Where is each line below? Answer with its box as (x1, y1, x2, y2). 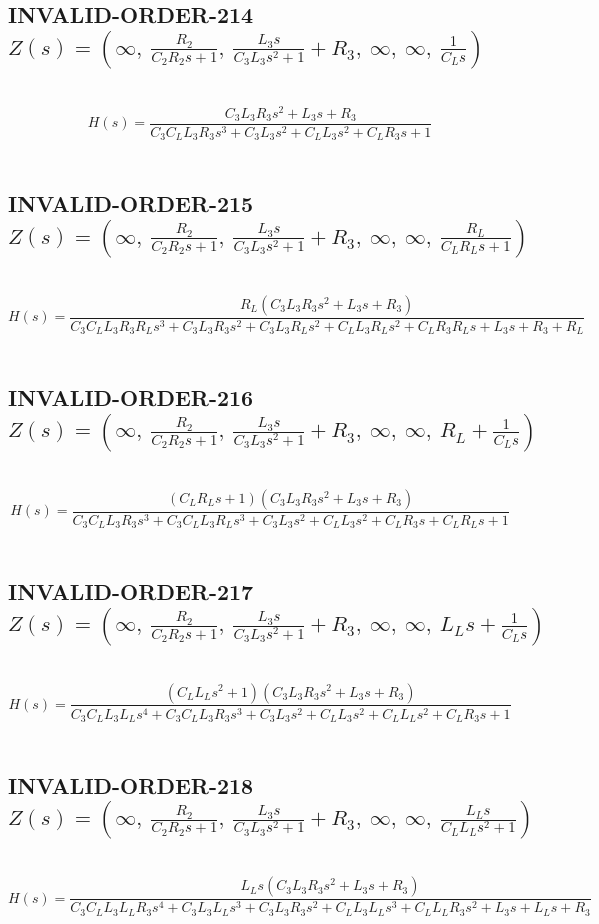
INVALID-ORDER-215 (8, 188, 254, 219)
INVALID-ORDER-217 (8, 576, 254, 607)
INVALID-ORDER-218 (8, 770, 254, 800)
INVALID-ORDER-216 (8, 382, 254, 413)
